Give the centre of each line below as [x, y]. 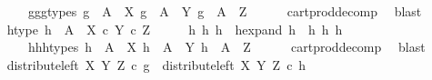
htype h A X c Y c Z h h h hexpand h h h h [175, 29]
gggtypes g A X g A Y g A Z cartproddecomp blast [225, 11]
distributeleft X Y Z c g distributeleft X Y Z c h [156, 64]
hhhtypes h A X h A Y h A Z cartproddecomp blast [226, 47]
